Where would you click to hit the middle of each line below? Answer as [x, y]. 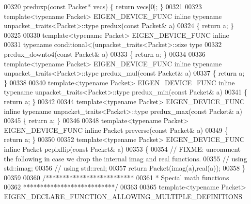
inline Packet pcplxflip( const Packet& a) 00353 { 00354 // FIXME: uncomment [122, 149]
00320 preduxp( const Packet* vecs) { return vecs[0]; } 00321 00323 [103, 6]
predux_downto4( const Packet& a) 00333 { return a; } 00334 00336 [105, 54]
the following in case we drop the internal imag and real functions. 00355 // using [125, 158]
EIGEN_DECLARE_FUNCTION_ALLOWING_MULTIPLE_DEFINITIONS [123, 196]
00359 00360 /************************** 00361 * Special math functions [117, 177]
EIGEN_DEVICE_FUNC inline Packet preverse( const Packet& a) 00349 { [116, 130]
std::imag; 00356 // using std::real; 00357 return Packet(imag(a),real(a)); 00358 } [125, 168]
